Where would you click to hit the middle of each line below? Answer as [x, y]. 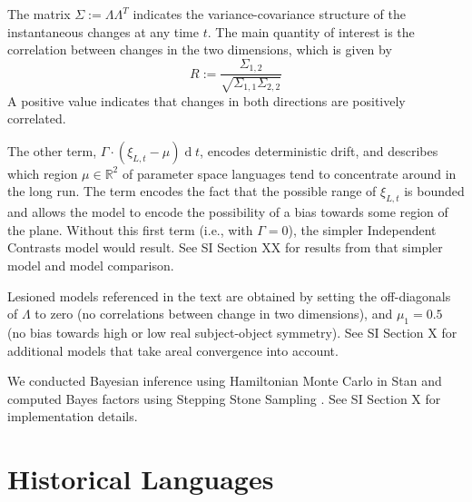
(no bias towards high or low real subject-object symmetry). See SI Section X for [232, 332]
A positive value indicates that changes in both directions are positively [206, 100]
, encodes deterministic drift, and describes [319, 150]
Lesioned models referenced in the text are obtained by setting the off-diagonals [229, 295]
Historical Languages [141, 479]
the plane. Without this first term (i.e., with [130, 229]
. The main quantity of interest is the [311, 31]
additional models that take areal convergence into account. [173, 350]
